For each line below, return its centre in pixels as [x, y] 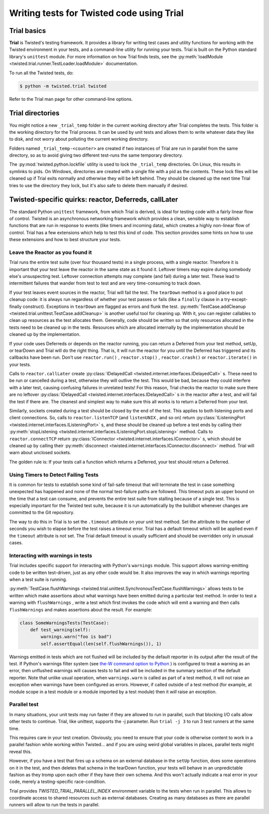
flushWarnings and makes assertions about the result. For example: [81, 609]
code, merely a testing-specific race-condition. [58, 782]
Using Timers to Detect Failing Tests [54, 475]
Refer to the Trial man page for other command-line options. [71, 99]
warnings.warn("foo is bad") [76, 637]
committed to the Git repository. [42, 513]
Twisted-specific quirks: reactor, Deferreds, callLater [94, 200]
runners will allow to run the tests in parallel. [54, 805]
